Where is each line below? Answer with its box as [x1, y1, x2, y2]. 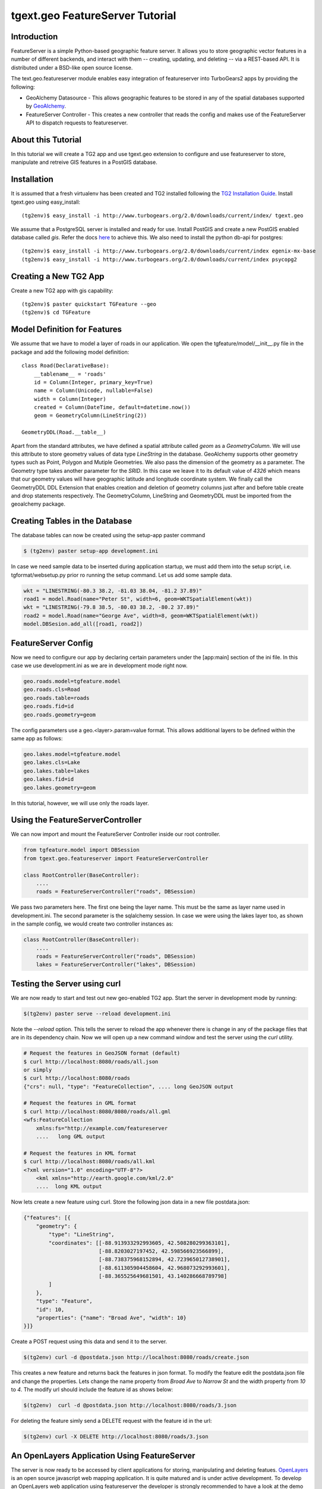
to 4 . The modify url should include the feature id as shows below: [11, 1386, 173, 1393]
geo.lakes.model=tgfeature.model [23, 750, 121, 758]
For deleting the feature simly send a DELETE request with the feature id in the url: [11, 1418, 212, 1425]
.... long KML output [36, 1183, 102, 1190]
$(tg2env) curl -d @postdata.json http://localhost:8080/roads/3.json [23, 1402, 237, 1409]
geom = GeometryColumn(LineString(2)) [33, 412, 147, 419]
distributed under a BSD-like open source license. [11, 64, 133, 71]
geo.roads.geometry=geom [23, 711, 96, 718]
